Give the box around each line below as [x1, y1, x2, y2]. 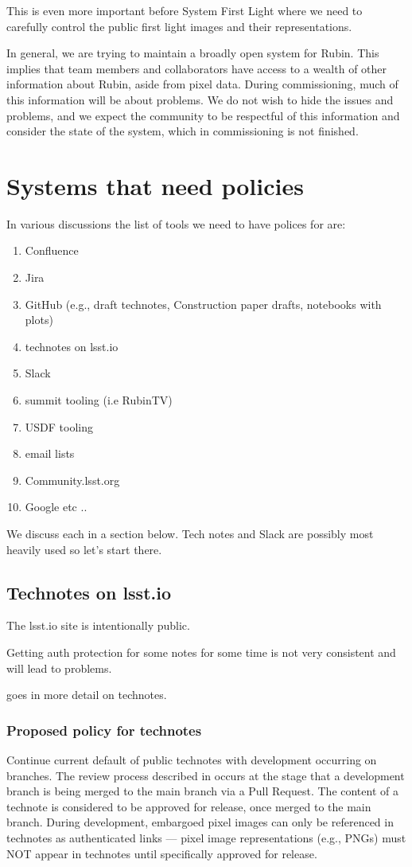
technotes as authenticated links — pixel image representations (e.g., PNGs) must [6, 829, 406, 846]
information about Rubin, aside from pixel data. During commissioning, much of [6, 76, 398, 92]
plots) [25, 311, 53, 328]
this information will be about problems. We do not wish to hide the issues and [6, 91, 394, 107]
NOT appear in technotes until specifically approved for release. [6, 845, 317, 861]
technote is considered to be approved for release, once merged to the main [6, 798, 371, 814]
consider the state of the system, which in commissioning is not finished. [6, 123, 359, 139]
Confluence [25, 242, 79, 259]
